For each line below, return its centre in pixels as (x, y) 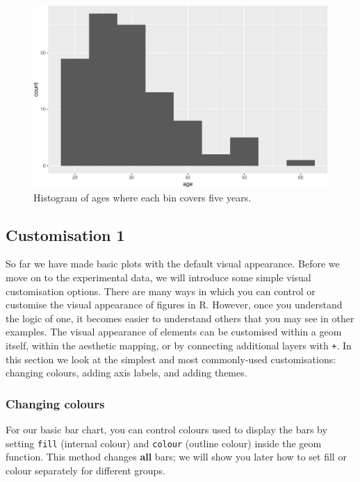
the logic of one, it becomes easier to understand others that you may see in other (180, 318)
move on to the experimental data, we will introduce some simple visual (158, 277)
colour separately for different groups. (85, 470)
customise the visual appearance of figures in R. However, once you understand (174, 305)
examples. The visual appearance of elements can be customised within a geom (174, 332)
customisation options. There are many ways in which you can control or (161, 291)
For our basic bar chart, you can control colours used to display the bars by (166, 430)
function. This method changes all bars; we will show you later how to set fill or (176, 457)
